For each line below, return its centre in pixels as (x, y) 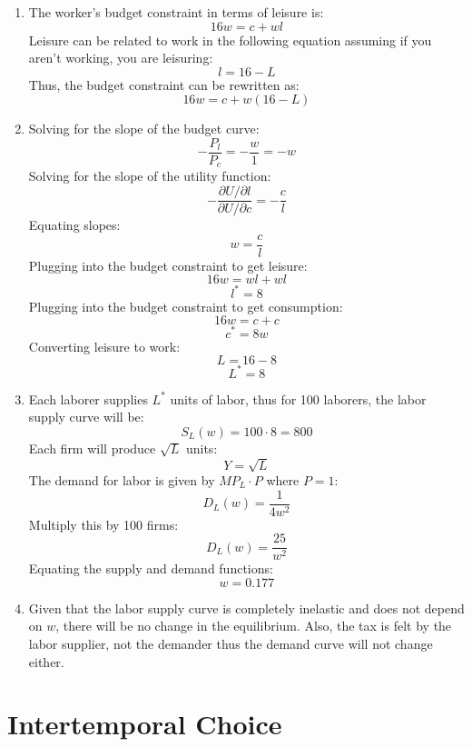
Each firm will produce (92, 448)
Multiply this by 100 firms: (103, 524)
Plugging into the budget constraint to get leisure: (168, 265)
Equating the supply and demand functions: (151, 568)
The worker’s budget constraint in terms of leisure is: (176, 12)
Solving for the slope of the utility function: (150, 176)
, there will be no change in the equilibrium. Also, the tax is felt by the (254, 626)
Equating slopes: (74, 225)
